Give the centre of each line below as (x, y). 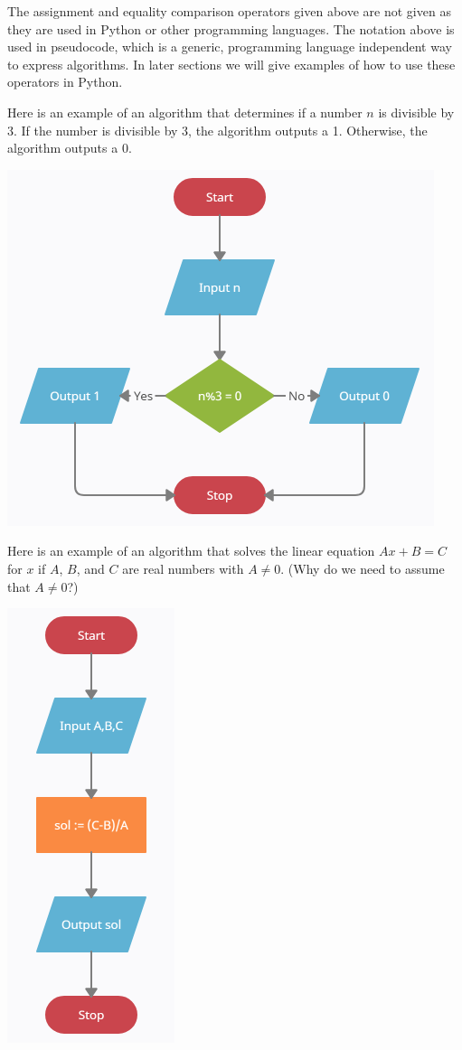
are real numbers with (183, 568)
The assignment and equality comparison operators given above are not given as (229, 11)
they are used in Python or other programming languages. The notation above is (231, 28)
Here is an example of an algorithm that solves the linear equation (191, 551)
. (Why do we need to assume (363, 568)
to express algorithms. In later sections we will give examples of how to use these (231, 64)
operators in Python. (65, 82)
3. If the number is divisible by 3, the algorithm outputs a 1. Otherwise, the (217, 130)
